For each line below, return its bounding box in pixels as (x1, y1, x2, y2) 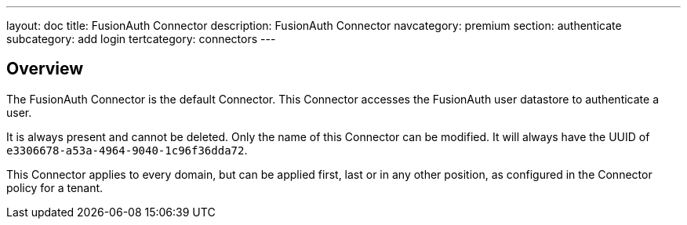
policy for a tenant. (6, 180, 104, 194)
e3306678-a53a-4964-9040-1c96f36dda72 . (6, 143, 248, 157)
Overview (6, 59, 84, 79)
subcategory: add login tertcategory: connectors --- (6, 32, 276, 45)
